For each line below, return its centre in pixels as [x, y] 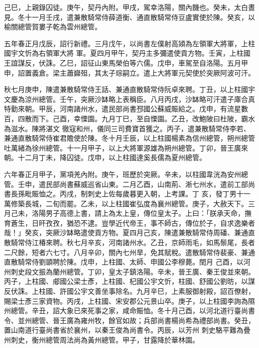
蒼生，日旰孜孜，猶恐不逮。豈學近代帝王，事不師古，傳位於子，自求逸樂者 [133, 222]
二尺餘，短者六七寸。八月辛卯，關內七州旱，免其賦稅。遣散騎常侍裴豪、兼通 [129, 252]
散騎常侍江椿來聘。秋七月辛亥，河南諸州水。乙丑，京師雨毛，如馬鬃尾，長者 [129, 242]
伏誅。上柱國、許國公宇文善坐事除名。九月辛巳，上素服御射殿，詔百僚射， [133, 291]
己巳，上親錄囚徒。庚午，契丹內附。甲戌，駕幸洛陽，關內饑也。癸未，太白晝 [129, 7]
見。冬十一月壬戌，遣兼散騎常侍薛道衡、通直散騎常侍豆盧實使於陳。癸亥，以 [129, 17]
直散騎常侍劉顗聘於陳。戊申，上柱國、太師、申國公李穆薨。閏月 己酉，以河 [127, 262]
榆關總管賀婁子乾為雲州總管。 [53, 27]
